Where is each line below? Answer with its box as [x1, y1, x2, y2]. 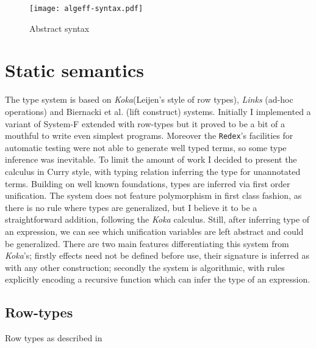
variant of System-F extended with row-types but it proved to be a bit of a [5, 117, 285, 130]
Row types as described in [5, 331, 102, 344]
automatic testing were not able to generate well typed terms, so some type [5, 141, 287, 154]
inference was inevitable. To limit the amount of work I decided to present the [5, 153, 297, 166]
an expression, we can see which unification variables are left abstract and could [5, 224, 304, 237]
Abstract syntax [29, 21, 90, 34]
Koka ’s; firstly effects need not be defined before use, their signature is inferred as [5, 249, 310, 262]
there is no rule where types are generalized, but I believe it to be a [5, 201, 257, 213]
